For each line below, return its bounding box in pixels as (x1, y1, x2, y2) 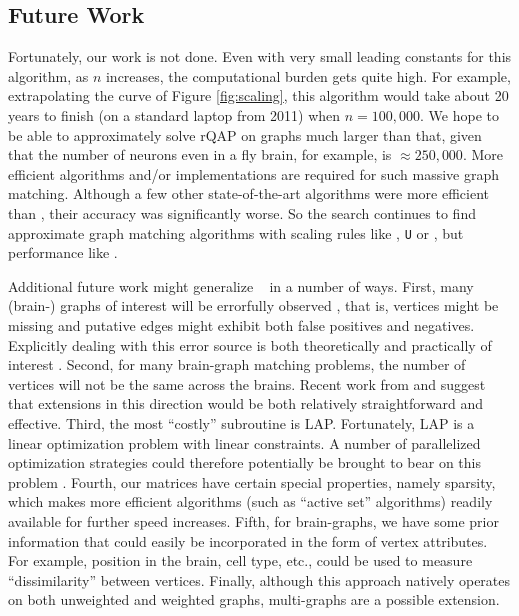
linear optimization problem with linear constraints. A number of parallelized (8, 432, 481, 453)
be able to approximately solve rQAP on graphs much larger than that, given (8, 124, 482, 145)
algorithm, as (8, 65, 89, 86)
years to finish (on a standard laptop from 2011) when (8, 104, 341, 125)
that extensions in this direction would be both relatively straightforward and (8, 393, 484, 414)
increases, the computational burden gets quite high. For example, (105, 65, 511, 86)
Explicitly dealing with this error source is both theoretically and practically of (8, 334, 492, 355)
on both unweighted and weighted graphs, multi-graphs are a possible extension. (8, 589, 500, 610)
